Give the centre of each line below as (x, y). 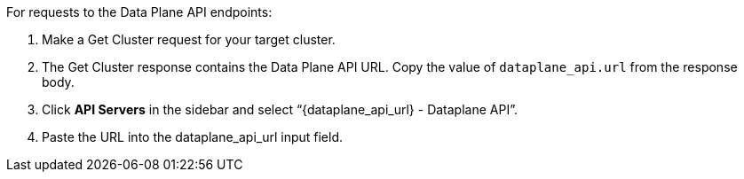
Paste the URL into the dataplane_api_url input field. (193, 137)
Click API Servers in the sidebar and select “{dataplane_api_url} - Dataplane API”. (280, 109)
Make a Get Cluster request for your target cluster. (189, 39)
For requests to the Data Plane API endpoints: (139, 12)
